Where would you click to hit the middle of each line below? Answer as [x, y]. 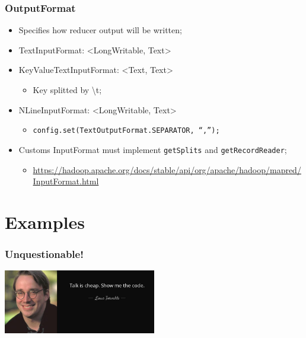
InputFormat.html [66, 181]
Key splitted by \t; [67, 90]
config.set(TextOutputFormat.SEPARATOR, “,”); [126, 131]
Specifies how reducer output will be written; [100, 30]
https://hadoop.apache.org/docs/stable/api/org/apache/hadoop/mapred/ [167, 169]
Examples [45, 221]
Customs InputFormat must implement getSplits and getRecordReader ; [153, 149]
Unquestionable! [44, 253]
